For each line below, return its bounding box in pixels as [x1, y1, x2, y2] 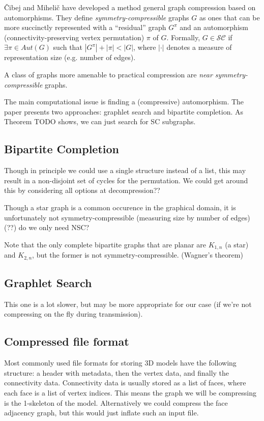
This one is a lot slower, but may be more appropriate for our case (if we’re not [4, 298, 252, 309]
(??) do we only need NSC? [4, 222, 90, 233]
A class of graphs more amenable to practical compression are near [4, 69, 213, 79]
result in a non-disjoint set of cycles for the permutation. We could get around [4, 175, 248, 185]
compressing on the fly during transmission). [4, 308, 143, 319]
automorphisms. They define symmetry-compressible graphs [4, 12, 189, 22]
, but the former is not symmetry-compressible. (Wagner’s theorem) [32, 249, 243, 260]
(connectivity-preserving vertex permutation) [4, 32, 144, 42]
